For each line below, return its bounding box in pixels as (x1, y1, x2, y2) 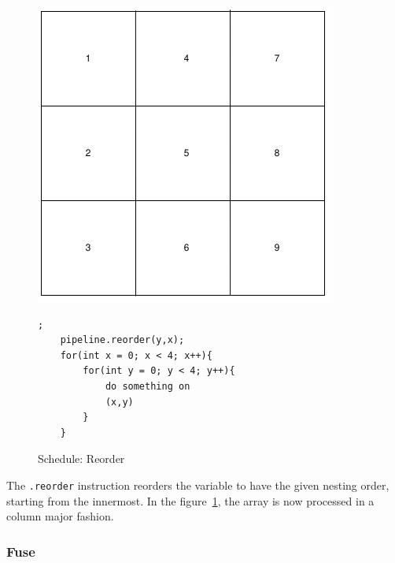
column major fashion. (6, 508, 114, 524)
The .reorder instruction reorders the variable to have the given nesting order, (6, 476, 389, 493)
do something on (105, 380, 190, 392)
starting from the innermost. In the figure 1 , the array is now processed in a (6, 492, 375, 509)
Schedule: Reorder (38, 450, 125, 467)
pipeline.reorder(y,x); (60, 334, 185, 346)
